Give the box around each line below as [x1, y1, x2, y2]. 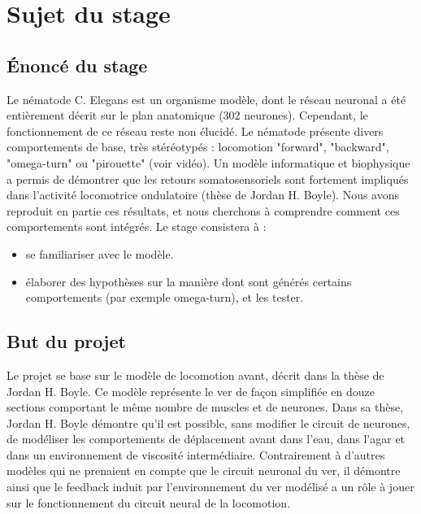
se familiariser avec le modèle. [25, 245, 174, 262]
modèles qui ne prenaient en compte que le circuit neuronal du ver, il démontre [7, 462, 401, 479]
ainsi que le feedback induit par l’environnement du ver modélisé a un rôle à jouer [7, 478, 414, 495]
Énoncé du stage [7, 52, 148, 77]
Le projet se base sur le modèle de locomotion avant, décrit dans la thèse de [7, 366, 384, 383]
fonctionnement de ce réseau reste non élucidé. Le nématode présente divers [7, 122, 384, 139]
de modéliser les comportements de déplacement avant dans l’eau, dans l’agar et [7, 430, 406, 447]
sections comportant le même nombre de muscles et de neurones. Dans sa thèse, [7, 399, 404, 416]
